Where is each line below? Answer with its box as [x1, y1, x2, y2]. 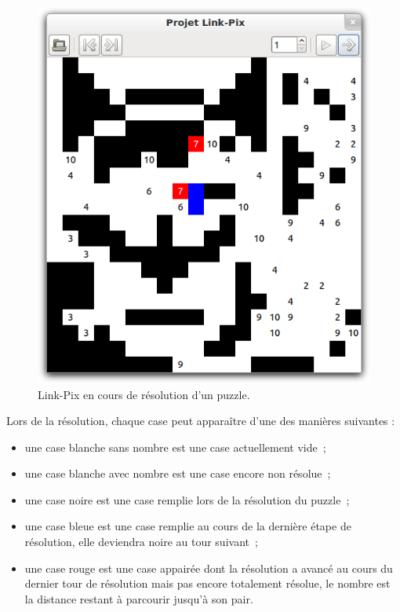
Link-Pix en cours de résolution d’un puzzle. [38, 386, 250, 402]
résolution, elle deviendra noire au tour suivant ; [24, 533, 258, 550]
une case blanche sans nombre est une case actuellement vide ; [24, 438, 326, 455]
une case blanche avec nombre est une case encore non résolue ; [24, 465, 331, 482]
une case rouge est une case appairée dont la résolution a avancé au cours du [24, 559, 393, 576]
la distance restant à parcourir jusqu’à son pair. [24, 590, 253, 607]
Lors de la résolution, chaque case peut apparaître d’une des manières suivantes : [6, 412, 395, 429]
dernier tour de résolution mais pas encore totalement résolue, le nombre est [24, 575, 391, 592]
